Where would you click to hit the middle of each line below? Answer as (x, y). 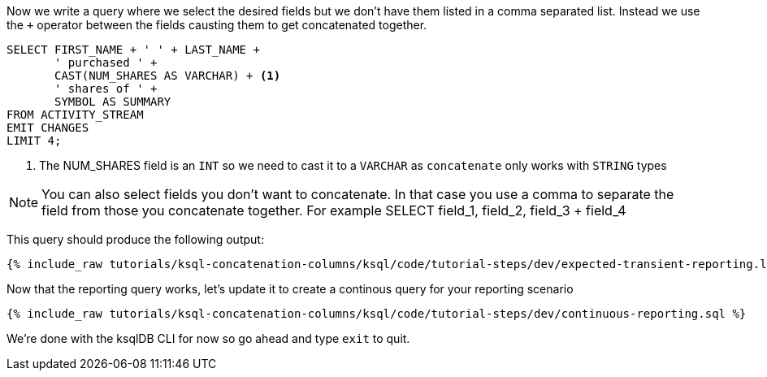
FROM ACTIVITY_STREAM (75, 115)
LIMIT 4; (34, 141)
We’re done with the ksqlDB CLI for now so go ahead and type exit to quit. (208, 338)
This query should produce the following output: (135, 239)
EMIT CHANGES (48, 128)
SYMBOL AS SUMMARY (113, 102)
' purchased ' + (106, 63)
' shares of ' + (106, 89)
